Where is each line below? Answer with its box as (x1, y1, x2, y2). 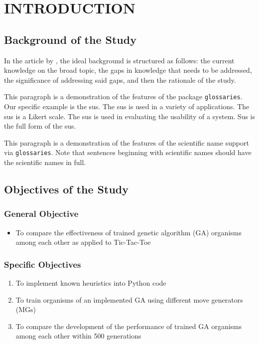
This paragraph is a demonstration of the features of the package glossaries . (4, 91, 243, 102)
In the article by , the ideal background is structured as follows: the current (4, 55, 235, 65)
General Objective (4, 207, 79, 220)
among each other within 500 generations (15, 331, 141, 341)
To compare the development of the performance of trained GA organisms (15, 321, 242, 331)
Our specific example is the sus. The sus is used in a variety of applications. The (4, 101, 250, 112)
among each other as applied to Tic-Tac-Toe (15, 237, 151, 247)
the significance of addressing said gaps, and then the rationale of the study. (4, 74, 236, 85)
